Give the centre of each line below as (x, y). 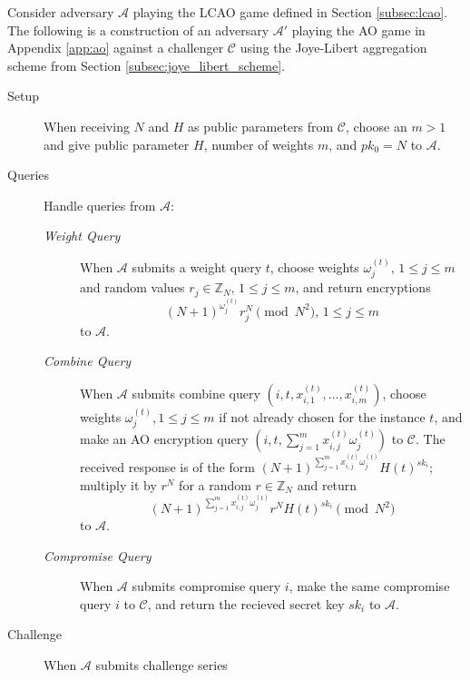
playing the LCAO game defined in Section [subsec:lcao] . (290, 12)
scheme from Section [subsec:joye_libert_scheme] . (147, 65)
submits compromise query (206, 586)
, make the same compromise (369, 586)
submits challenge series (162, 665)
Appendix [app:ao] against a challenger (116, 48)
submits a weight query (197, 266)
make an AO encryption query (164, 439)
